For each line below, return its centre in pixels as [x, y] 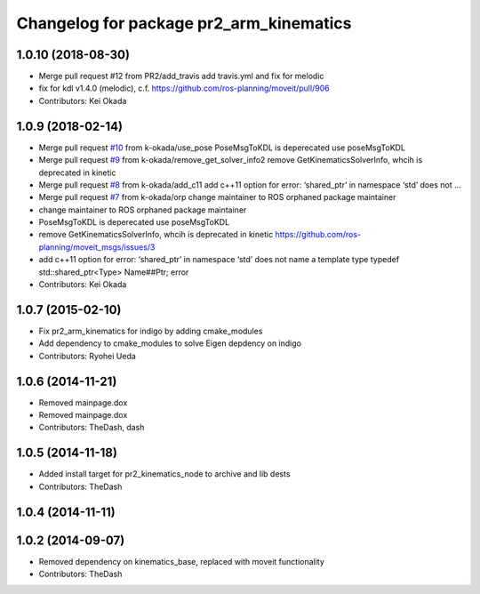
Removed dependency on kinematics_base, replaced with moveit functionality [181, 561]
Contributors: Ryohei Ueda [88, 356]
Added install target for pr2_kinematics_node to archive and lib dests [164, 474]
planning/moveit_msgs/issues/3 [97, 247]
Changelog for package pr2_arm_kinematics [184, 23]
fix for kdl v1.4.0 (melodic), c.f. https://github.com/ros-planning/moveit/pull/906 [184, 88]
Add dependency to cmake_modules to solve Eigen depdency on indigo [170, 343]
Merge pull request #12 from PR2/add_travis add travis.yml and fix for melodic [181, 76]
